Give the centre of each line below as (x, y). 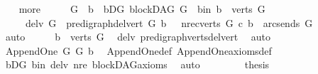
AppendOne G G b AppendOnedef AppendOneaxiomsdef (138, 50)
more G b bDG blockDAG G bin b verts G (142, 9)
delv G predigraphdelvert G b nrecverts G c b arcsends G (169, 22)
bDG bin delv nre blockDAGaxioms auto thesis (137, 64)
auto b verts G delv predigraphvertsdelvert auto (138, 37)
